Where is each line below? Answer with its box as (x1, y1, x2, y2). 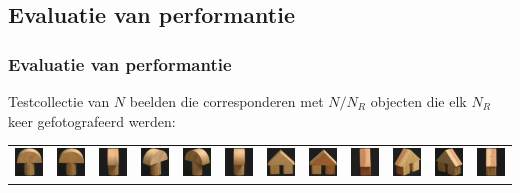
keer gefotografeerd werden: (8, 110, 176, 131)
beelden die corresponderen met (129, 91, 324, 111)
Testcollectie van (8, 91, 110, 111)
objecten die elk (370, 91, 467, 111)
